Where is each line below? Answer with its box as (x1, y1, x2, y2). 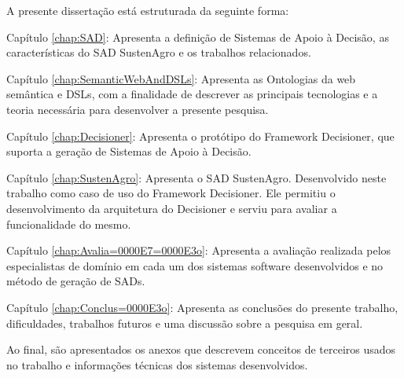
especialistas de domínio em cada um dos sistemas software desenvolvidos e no (6, 257, 384, 273)
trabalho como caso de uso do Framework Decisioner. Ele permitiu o (6, 185, 336, 201)
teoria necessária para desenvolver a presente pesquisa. (6, 101, 269, 117)
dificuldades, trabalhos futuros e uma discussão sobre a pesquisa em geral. (6, 314, 363, 331)
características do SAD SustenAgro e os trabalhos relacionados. (6, 44, 311, 61)
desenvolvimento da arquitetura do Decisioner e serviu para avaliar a (6, 200, 337, 216)
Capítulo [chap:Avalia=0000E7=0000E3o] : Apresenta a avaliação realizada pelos (6, 242, 391, 259)
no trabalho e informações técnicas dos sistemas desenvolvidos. (6, 356, 308, 372)
